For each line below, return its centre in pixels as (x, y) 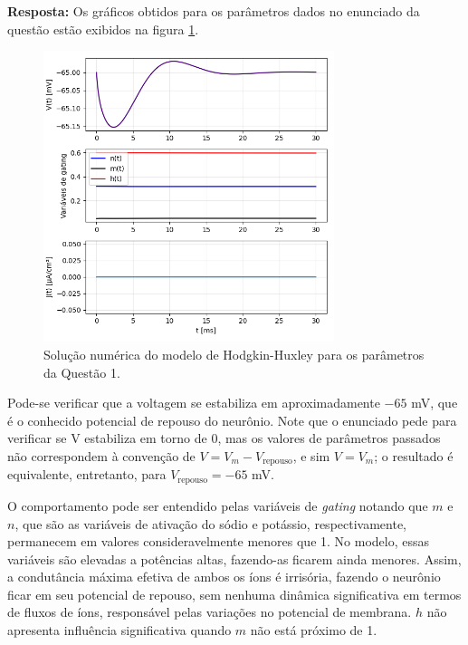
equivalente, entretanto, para (87, 474)
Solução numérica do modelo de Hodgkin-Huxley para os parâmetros (234, 355)
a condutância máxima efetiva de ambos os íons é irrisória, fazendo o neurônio (224, 577)
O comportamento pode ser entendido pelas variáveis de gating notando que (218, 505)
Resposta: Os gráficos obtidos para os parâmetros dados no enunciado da (214, 11)
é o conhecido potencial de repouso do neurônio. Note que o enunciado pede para (232, 420)
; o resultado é (414, 456)
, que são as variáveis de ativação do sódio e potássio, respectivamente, (211, 523)
